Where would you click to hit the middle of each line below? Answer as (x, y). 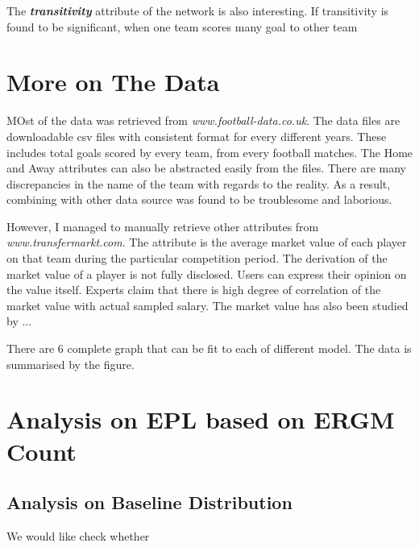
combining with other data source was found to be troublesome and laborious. (199, 199)
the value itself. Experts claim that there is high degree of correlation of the (194, 290)
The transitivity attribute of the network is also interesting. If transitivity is (198, 10)
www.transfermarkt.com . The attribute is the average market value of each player (207, 242)
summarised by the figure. (71, 364)
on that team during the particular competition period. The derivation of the (197, 258)
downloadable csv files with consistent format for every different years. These (197, 136)
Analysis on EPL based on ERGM (201, 419)
